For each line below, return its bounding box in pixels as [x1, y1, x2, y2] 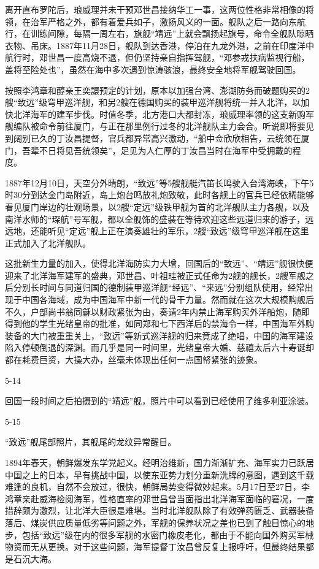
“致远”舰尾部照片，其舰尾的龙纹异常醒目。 [5, 435, 177, 448]
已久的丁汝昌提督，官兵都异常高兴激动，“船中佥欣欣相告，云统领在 [30, 131, 301, 144]
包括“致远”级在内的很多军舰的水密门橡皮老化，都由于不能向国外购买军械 [21, 528, 314, 541]
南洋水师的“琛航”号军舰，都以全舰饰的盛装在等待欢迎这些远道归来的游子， [5, 212, 306, 225]
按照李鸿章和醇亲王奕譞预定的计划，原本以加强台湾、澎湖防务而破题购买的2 [5, 83, 310, 96]
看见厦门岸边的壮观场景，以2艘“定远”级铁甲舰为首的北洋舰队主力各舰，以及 [5, 200, 310, 213]
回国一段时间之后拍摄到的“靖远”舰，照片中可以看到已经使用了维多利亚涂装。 [5, 394, 314, 407]
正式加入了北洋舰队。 [5, 236, 91, 249]
